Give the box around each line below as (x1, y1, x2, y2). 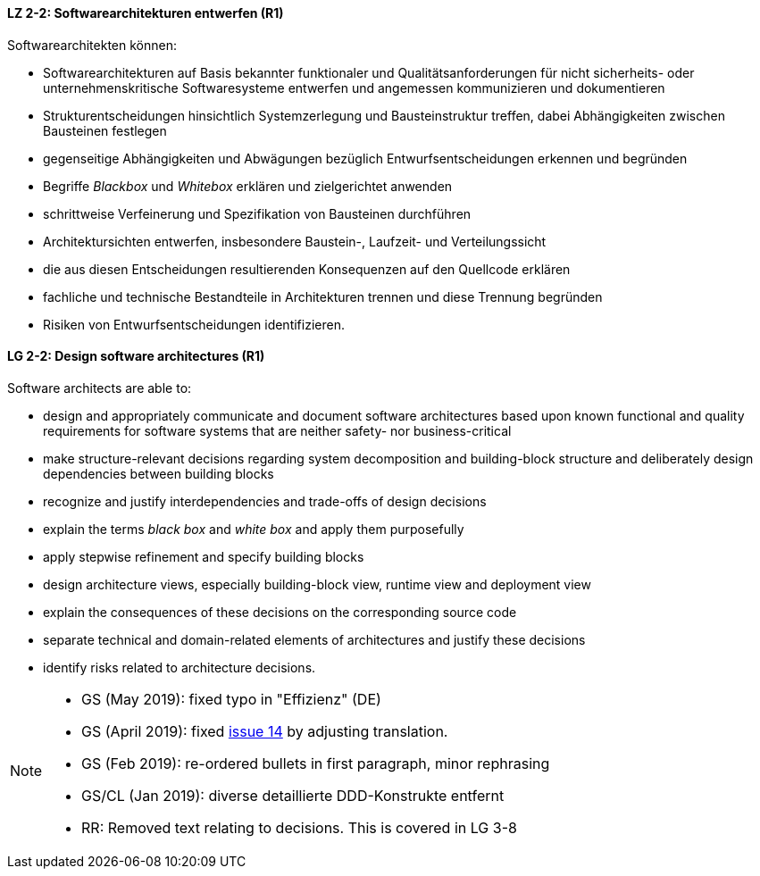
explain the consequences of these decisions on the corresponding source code (43, 604, 517, 620)
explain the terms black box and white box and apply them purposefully (43, 521, 464, 537)
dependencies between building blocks (43, 465, 274, 481)
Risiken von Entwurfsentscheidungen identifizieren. (43, 316, 345, 332)
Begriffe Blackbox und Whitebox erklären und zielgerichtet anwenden (43, 178, 453, 194)
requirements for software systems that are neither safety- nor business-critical (43, 422, 512, 438)
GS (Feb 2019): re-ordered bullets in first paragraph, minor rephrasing (81, 754, 550, 772)
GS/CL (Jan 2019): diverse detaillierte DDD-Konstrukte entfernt (81, 786, 505, 805)
